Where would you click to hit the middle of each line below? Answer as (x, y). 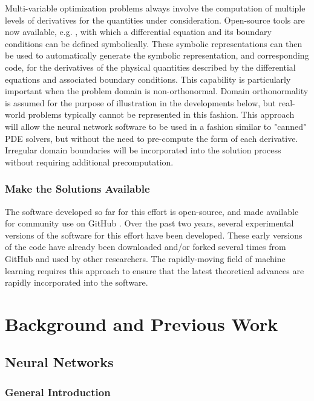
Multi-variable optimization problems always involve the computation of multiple (155, 8)
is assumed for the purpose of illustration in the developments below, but (140, 102)
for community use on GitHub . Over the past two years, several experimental (149, 223)
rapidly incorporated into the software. (77, 282)
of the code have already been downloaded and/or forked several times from (146, 247)
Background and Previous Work (142, 323)
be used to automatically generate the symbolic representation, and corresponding (157, 55)
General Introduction (58, 392)
